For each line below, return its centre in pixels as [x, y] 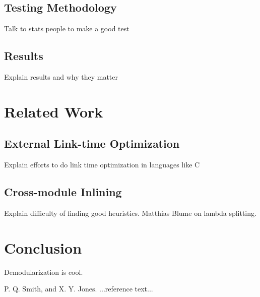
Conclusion [43, 247]
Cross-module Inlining [63, 192]
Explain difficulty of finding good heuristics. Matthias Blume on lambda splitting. [130, 213]
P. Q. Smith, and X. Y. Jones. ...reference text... [79, 289]
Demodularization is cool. [44, 272]
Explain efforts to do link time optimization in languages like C [102, 165]
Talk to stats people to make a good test [67, 28]
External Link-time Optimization [92, 143]
